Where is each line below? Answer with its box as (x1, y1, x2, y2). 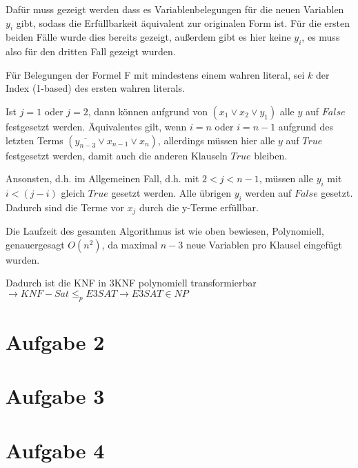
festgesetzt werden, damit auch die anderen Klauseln (6, 148, 228, 162)
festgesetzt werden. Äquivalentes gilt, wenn (6, 119, 187, 133)
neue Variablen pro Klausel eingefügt (186, 237, 343, 251)
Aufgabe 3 (6, 382, 105, 410)
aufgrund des (278, 119, 333, 133)
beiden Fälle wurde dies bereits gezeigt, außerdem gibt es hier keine (6, 30, 291, 44)
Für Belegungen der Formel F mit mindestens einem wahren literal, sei (6, 67, 305, 81)
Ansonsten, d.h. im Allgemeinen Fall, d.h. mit (6, 171, 199, 186)
